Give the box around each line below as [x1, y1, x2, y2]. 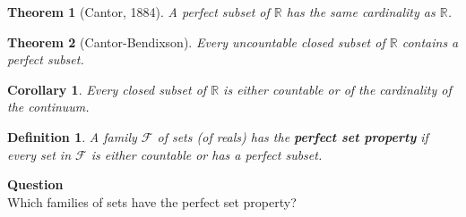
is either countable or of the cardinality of [223, 79, 452, 98]
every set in [7, 145, 72, 163]
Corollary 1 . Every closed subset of [7, 79, 207, 98]
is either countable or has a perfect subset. [91, 145, 323, 163]
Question [7, 175, 64, 194]
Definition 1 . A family [7, 127, 137, 146]
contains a [401, 32, 459, 51]
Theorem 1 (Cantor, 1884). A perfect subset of [7, 3, 270, 21]
